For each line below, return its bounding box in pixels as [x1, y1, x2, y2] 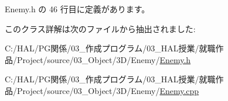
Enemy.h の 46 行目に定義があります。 [5, 3, 150, 15]
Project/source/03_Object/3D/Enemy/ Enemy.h [16, 53, 191, 65]
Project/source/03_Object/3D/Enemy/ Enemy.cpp [16, 84, 199, 96]
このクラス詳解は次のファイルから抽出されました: [5, 22, 196, 34]
